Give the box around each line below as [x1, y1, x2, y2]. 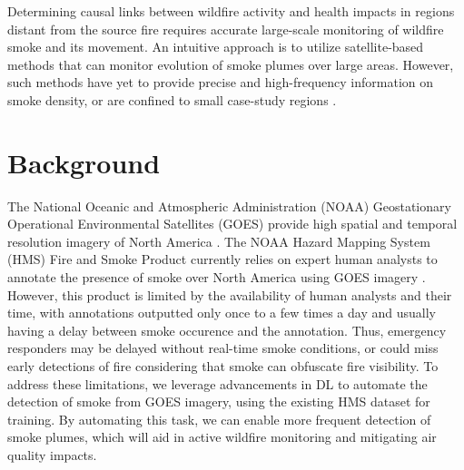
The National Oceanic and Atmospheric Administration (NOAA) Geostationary [7, 196, 451, 215]
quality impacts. [7, 446, 97, 464]
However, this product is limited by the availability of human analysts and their [7, 285, 452, 304]
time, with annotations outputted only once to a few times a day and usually [7, 303, 436, 322]
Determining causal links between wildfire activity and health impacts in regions [7, 2, 455, 20]
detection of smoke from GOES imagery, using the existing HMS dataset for [7, 392, 430, 411]
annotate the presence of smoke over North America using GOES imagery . [7, 268, 426, 287]
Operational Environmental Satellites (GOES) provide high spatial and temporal [7, 214, 458, 233]
